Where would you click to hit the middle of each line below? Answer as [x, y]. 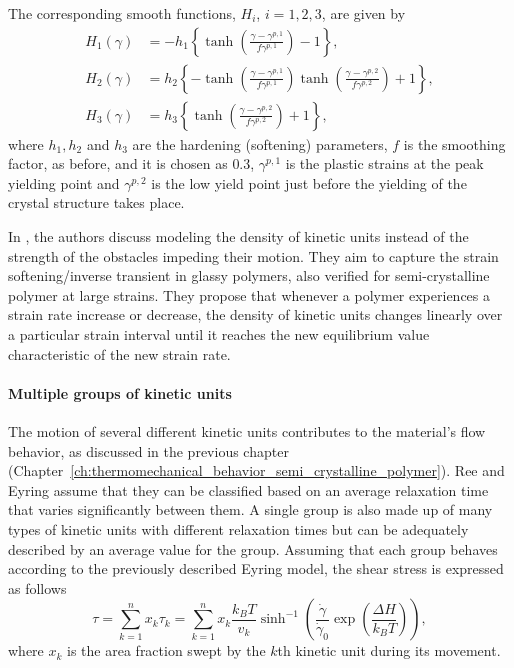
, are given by [363, 13]
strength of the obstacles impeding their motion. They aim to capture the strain [253, 255]
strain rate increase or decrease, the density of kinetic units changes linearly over [255, 314]
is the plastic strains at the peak [384, 163]
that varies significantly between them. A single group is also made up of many [250, 509]
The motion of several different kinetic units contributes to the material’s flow [247, 431]
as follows [37, 587]
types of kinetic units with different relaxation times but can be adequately [238, 528]
